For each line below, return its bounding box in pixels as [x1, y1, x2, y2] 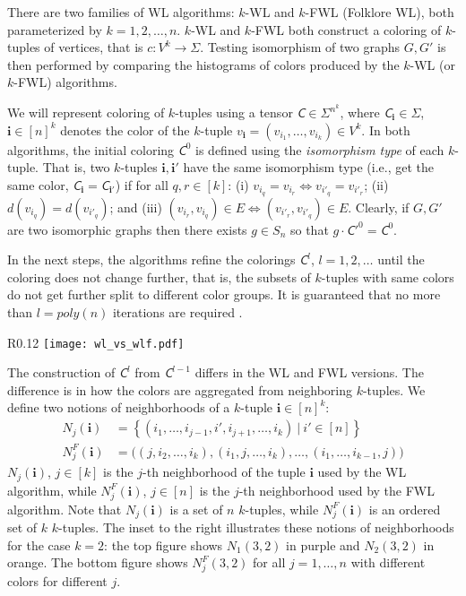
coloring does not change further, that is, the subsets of [7, 267, 311, 286]
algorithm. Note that [7, 499, 122, 518]
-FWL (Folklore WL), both [305, 3, 454, 21]
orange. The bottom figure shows [7, 553, 188, 572]
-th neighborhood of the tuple [142, 462, 306, 481]
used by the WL [317, 462, 407, 481]
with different [350, 553, 426, 572]
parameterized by [7, 20, 102, 39]
